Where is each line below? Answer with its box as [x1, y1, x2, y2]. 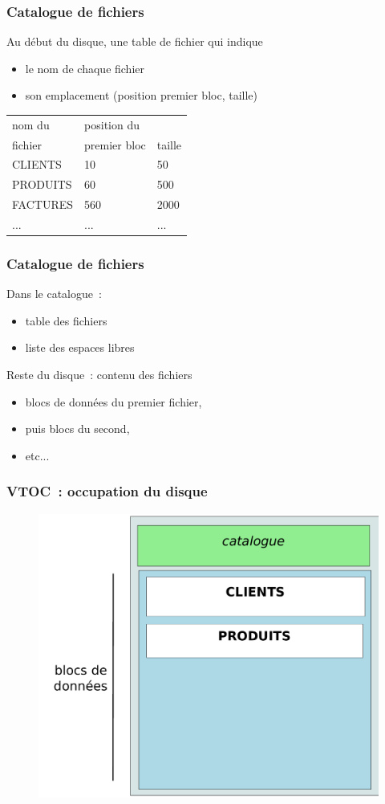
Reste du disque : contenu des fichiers [6, 366, 192, 383]
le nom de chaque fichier [25, 59, 145, 76]
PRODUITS [12, 176, 72, 193]
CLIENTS [12, 156, 62, 173]
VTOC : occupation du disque [6, 481, 208, 501]
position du [84, 116, 140, 133]
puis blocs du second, [25, 420, 130, 437]
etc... [25, 447, 50, 463]
